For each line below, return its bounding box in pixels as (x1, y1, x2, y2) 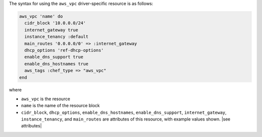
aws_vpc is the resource (21, 96, 70, 102)
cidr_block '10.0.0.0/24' (24, 20, 86, 26)
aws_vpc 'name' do (19, 14, 63, 19)
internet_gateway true (24, 27, 79, 32)
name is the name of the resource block (21, 103, 100, 108)
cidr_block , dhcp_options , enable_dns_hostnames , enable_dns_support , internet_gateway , (21, 109, 227, 115)
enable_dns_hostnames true (24, 61, 89, 66)
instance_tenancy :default (24, 34, 89, 40)
